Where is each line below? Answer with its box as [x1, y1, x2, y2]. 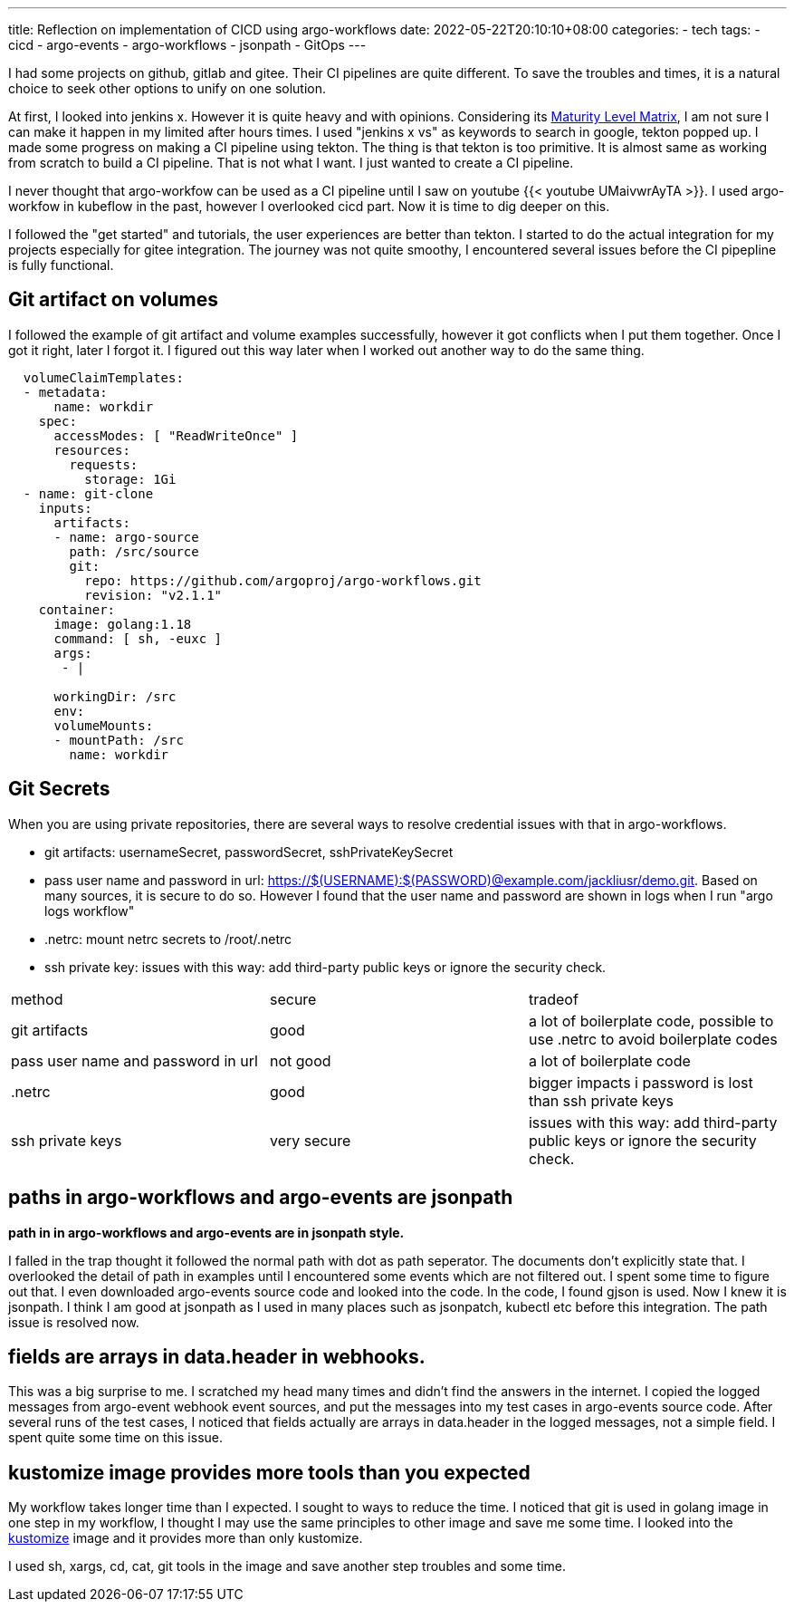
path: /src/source [69, 544, 199, 559]
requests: [69, 457, 139, 472]
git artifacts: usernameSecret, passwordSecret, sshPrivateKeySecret [44, 843, 454, 860]
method [11, 989, 63, 1008]
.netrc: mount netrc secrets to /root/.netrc [44, 930, 292, 947]
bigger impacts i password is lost [528, 1073, 753, 1092]
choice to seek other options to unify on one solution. [8, 81, 327, 96]
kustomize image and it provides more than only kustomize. [8, 1530, 363, 1546]
